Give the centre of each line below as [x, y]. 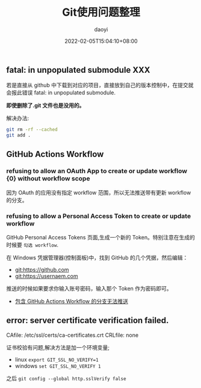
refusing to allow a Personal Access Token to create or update [99, 216]
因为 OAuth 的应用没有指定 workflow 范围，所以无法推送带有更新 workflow [99, 192]
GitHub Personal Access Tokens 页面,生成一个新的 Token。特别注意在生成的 [101, 238]
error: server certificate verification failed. [88, 320]
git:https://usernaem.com [46, 276]
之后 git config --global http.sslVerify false [66, 378]
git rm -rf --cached [32, 130]
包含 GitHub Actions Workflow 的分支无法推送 [71, 301]
